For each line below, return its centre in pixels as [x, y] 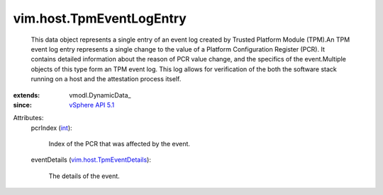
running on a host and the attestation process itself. [106, 79]
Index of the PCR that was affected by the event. [120, 144]
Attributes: [28, 118]
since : [22, 105]
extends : [27, 95]
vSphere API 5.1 [92, 105]
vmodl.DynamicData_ [100, 95]
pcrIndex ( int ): [51, 128]
